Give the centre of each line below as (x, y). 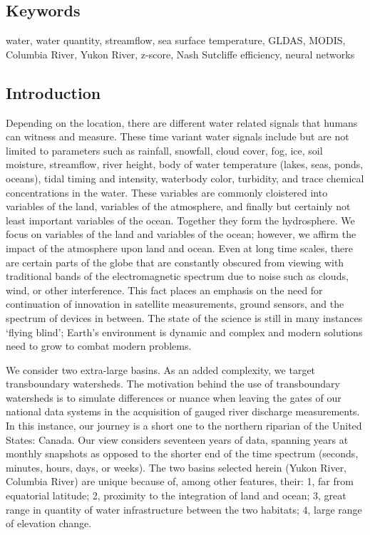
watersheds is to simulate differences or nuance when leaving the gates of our (174, 397)
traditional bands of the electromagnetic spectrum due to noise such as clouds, (177, 276)
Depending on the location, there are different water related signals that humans (182, 122)
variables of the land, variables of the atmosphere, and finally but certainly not (178, 206)
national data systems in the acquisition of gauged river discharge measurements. (183, 411)
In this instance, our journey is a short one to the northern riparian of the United (184, 426)
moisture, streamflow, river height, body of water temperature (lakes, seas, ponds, (185, 164)
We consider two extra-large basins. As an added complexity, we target (161, 369)
